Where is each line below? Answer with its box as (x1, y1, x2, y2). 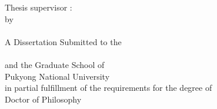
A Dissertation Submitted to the (5, 35, 122, 47)
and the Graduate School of (5, 59, 105, 71)
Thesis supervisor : (5, 1, 72, 13)
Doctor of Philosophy (5, 93, 82, 105)
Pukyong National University (5, 70, 110, 82)
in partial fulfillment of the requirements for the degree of (5, 81, 212, 94)
